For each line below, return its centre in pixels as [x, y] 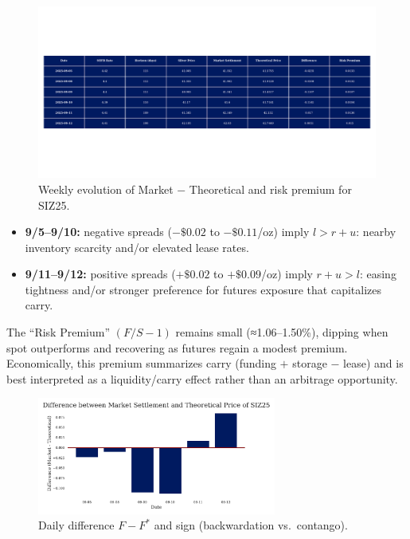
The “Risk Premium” [58, 332]
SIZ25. [54, 205]
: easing [378, 274]
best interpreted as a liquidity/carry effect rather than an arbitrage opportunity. [202, 378]
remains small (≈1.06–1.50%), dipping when [282, 332]
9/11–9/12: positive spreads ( [100, 274]
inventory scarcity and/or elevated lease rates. [137, 247]
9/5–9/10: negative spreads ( [98, 232]
